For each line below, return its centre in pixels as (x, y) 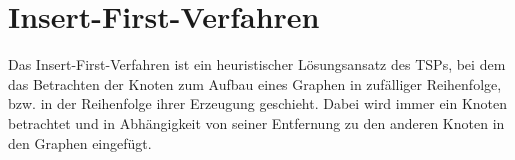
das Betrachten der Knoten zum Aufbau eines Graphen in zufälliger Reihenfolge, (255, 83)
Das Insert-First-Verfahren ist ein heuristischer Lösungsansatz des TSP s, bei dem (257, 64)
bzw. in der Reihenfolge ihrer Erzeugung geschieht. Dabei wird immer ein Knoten (258, 103)
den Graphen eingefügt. (80, 142)
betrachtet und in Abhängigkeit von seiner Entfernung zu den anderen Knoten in (256, 122)
